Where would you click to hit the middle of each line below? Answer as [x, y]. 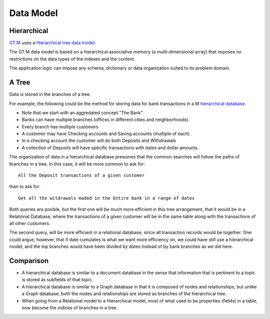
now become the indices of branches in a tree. [69, 308]
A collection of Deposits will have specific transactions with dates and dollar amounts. [110, 147]
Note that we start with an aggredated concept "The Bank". [83, 112]
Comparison [29, 261]
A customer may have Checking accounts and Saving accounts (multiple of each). [106, 134]
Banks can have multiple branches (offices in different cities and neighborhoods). [106, 119]
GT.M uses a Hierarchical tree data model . [52, 43]
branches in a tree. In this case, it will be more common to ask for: [77, 164]
